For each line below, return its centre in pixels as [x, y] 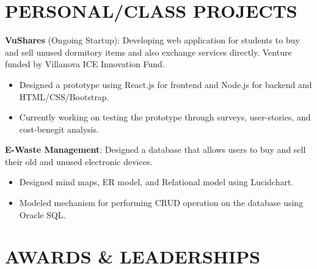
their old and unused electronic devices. [79, 161]
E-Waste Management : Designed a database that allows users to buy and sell [155, 149]
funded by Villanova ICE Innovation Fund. [85, 64]
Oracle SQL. [42, 214]
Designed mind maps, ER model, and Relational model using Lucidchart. [156, 182]
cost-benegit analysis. [59, 129]
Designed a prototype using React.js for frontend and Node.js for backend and [166, 84]
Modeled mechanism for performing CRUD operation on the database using [161, 203]
